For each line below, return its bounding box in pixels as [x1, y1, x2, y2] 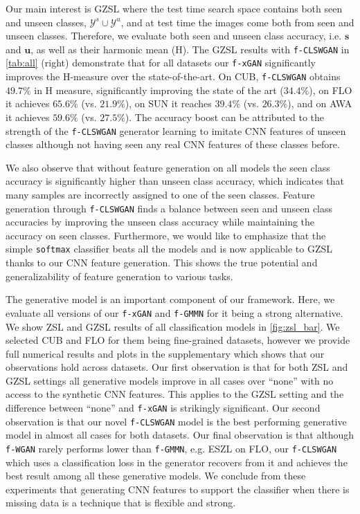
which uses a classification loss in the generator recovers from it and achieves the [6, 455, 348, 469]
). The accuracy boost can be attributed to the [125, 109, 325, 124]
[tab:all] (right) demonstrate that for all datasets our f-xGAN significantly [6, 55, 316, 70]
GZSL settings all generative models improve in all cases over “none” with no [6, 373, 334, 387]
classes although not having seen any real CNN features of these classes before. [6, 137, 340, 152]
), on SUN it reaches [125, 96, 212, 111]
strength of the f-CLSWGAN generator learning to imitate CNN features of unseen [6, 123, 346, 138]
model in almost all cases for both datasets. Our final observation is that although [6, 428, 354, 442]
